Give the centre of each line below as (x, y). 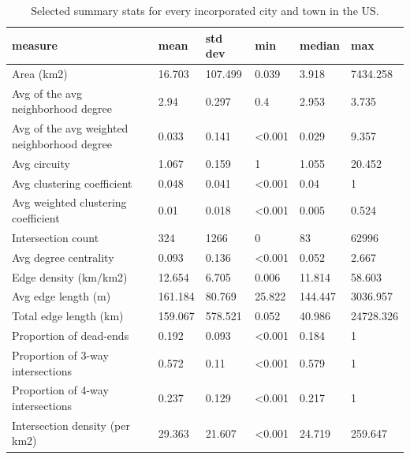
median (320, 45)
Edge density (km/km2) (70, 276)
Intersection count (56, 237)
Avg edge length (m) (61, 296)
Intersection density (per (71, 425)
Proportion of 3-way (60, 355)
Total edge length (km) (68, 316)
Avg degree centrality (63, 257)
